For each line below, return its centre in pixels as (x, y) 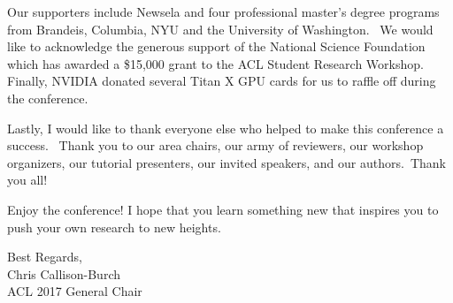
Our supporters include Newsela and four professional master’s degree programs (223, 11)
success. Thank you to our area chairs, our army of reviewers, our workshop (215, 145)
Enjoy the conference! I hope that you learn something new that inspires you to (223, 209)
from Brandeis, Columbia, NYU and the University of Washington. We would (220, 29)
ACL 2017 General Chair (75, 291)
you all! (27, 180)
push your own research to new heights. (114, 227)
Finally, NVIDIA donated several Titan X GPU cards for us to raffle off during (222, 81)
